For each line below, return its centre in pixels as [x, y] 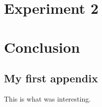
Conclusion [42, 47]
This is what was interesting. [48, 98]
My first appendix [51, 78]
